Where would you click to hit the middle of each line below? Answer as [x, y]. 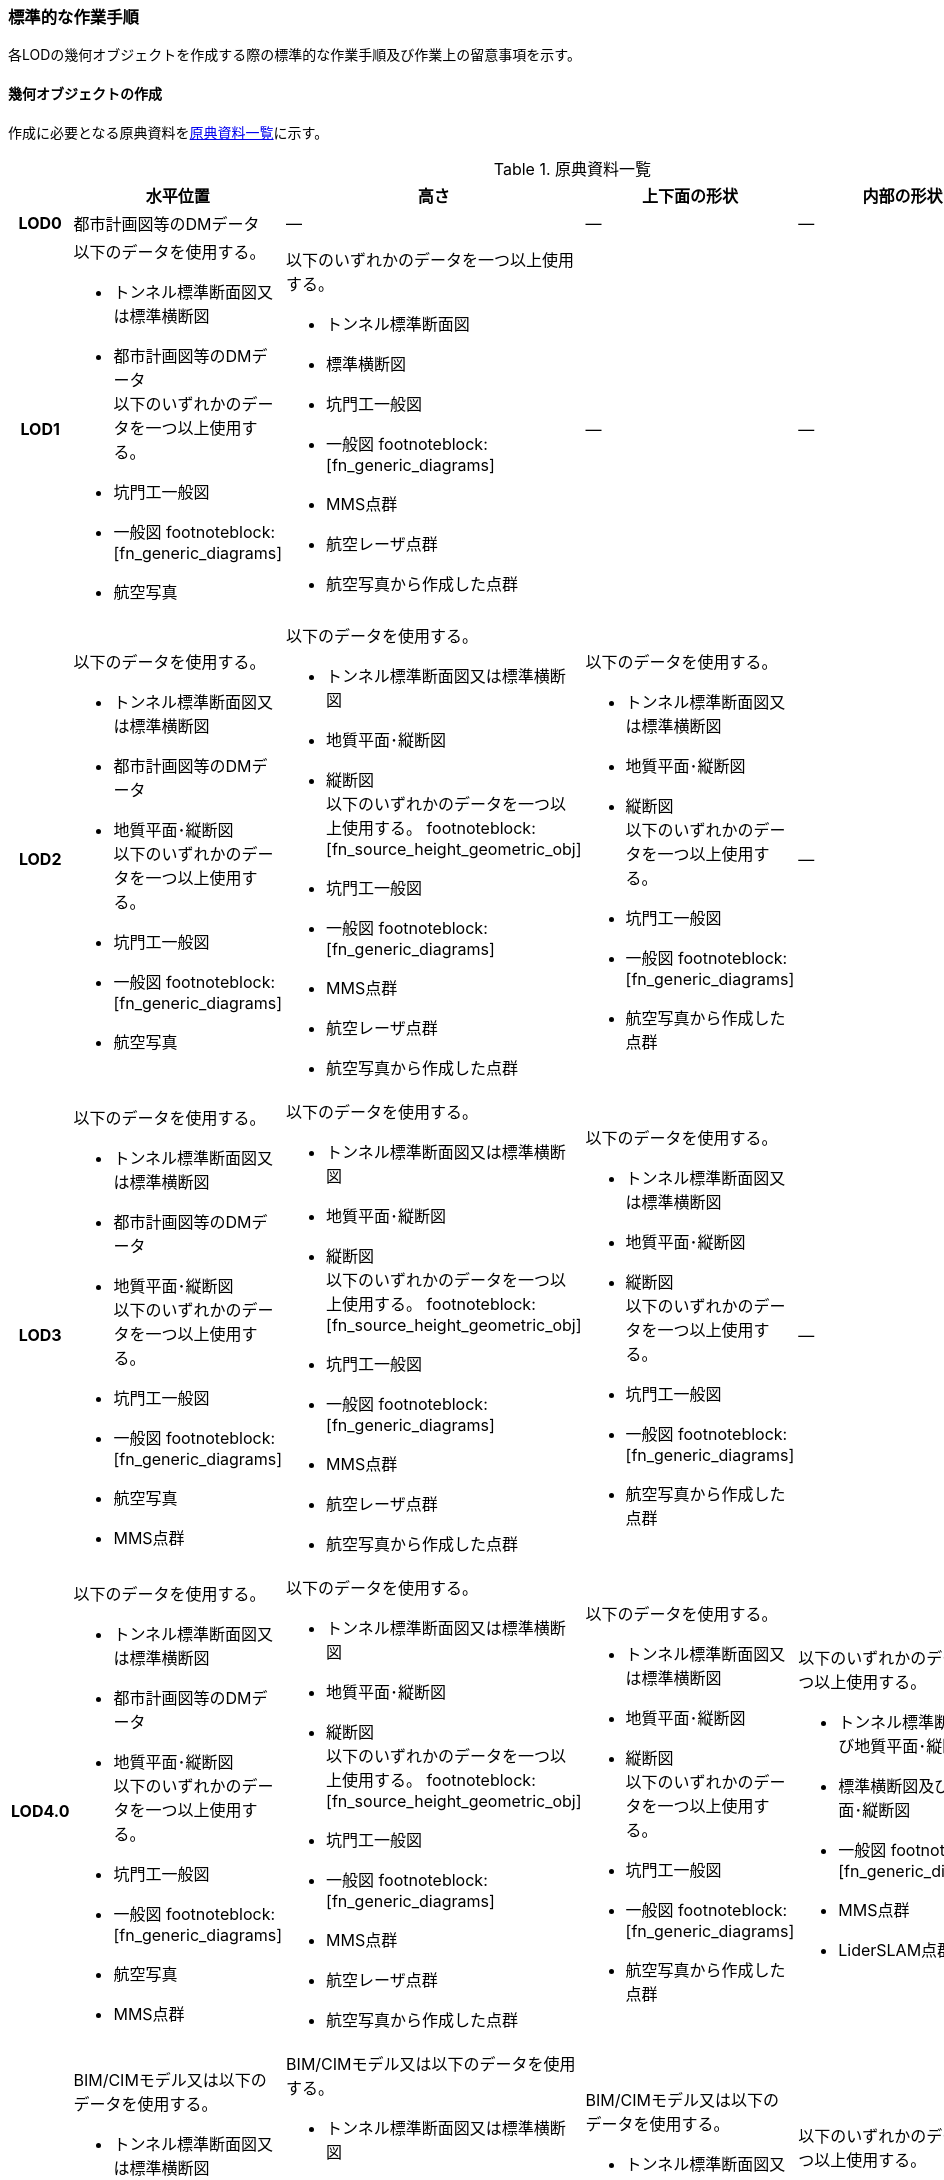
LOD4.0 [40, 1810]
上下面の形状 [689, 195]
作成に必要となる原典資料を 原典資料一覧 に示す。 [168, 132]
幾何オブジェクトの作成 [85, 93]
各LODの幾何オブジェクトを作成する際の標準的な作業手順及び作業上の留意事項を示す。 [294, 55]
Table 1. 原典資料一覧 [572, 168]
